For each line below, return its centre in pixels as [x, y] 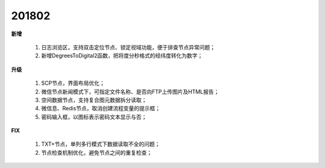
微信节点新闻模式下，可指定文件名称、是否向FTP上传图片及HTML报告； [130, 92]
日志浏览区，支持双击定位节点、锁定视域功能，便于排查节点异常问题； [128, 47]
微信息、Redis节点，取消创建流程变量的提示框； [101, 108]
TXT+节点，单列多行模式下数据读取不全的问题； [101, 144]
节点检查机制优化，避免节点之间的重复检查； [97, 152]
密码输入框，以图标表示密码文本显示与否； [94, 117]
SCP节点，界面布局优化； [73, 83]
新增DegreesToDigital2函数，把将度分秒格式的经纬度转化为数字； [122, 56]
